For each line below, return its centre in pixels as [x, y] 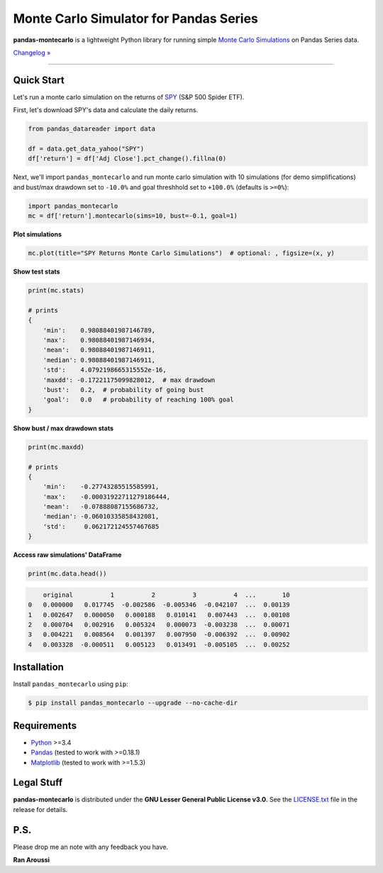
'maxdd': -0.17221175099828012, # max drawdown [129, 380]
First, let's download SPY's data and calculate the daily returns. [106, 110]
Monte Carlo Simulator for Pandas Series [136, 18]
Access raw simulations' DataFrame [67, 555]
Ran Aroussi [31, 860]
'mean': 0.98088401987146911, [99, 350]
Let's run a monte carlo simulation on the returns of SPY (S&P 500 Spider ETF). [129, 97]
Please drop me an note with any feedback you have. [91, 847]
